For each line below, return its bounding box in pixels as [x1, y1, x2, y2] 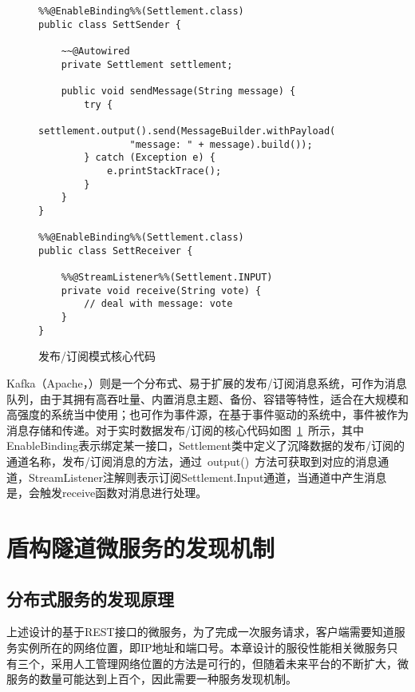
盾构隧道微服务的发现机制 [6, 531, 275, 563]
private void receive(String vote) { [61, 284, 262, 296]
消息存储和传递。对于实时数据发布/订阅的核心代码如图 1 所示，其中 [6, 421, 364, 438]
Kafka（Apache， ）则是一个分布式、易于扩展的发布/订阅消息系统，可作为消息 [6, 375, 407, 391]
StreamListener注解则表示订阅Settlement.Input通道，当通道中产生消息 [28, 468, 387, 485]
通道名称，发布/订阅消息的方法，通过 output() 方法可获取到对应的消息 [6, 452, 378, 469]
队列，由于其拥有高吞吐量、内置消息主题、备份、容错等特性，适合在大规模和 [6, 390, 409, 407]
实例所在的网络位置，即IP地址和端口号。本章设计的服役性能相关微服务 [17, 638, 387, 655]
